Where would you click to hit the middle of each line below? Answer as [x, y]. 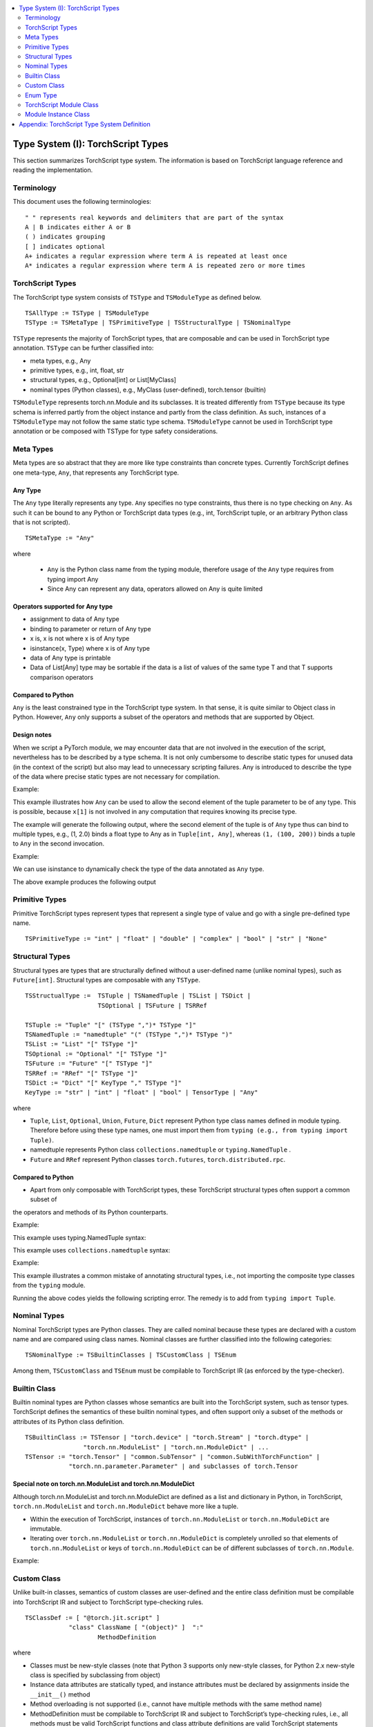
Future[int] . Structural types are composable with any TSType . [106, 980]
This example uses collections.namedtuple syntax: [92, 1250]
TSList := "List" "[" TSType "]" [82, 1044]
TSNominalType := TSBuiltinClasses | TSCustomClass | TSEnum [131, 1355]
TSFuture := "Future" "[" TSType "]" [89, 1063]
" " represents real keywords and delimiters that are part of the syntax [154, 217]
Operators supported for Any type [63, 606]
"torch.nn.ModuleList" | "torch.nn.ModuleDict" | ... [176, 1447]
